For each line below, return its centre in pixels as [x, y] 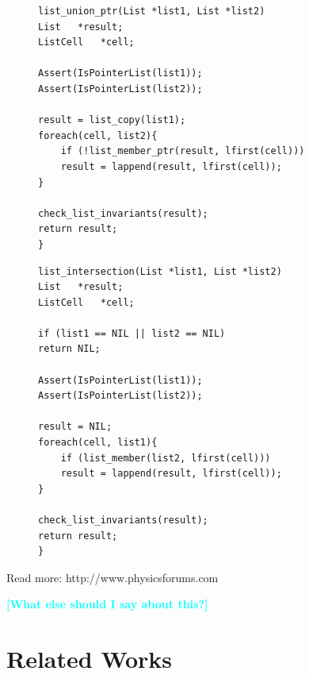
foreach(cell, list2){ [98, 135]
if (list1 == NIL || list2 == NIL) [132, 333]
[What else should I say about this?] [107, 604]
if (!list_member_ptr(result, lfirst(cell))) [183, 151]
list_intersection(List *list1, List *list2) [160, 271]
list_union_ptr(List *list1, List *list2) [152, 11]
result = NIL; [75, 427]
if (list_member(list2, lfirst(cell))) [166, 458]
